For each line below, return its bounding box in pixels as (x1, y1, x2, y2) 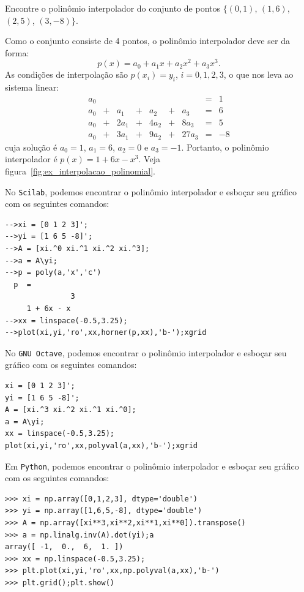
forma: (5, 46, 29, 59)
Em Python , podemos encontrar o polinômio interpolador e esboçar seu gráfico (5, 459, 299, 472)
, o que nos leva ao (223, 68, 294, 81)
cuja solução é (5, 140, 57, 153)
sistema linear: (5, 81, 59, 94)
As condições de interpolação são (5, 68, 128, 81)
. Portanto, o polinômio (181, 140, 269, 153)
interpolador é (5, 152, 57, 165)
